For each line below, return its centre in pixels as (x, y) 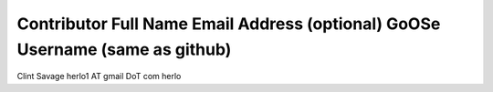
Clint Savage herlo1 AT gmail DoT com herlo (99, 77)
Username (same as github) (124, 49)
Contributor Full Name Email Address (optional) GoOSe (229, 24)
